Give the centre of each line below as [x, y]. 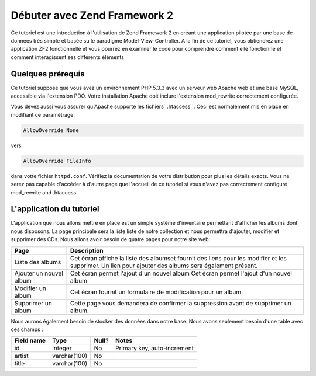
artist [21, 356]
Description [87, 250]
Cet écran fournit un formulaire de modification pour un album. [157, 292]
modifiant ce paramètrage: [43, 114]
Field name [30, 340]
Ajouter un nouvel [39, 273]
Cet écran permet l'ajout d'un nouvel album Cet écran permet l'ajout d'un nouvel [181, 273]
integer [62, 349]
